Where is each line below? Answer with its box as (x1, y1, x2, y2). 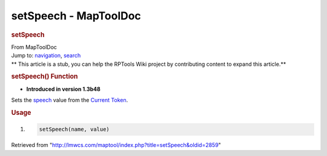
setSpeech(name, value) (39, 126, 110, 133)
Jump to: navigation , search (11, 52, 81, 59)
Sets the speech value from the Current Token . (11, 97, 128, 104)
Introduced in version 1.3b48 (26, 85, 101, 93)
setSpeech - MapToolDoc (11, 9, 142, 22)
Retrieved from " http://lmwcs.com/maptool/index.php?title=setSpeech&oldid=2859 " (11, 141, 221, 149)
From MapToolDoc (11, 43, 58, 51)
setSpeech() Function (11, 73, 78, 81)
